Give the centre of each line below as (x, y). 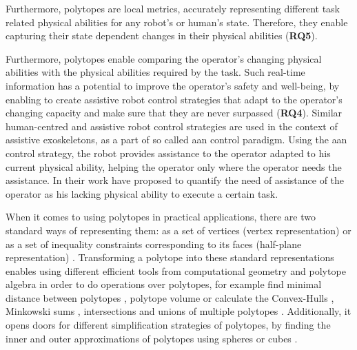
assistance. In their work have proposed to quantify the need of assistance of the (175, 180)
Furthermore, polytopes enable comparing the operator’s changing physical (164, 58)
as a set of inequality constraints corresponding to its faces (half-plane (154, 244)
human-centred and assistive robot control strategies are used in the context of (172, 126)
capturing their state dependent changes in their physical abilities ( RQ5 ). (162, 35)
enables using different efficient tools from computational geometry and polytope (176, 270)
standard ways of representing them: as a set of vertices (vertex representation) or (178, 230)
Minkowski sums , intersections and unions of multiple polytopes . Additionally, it (178, 311)
